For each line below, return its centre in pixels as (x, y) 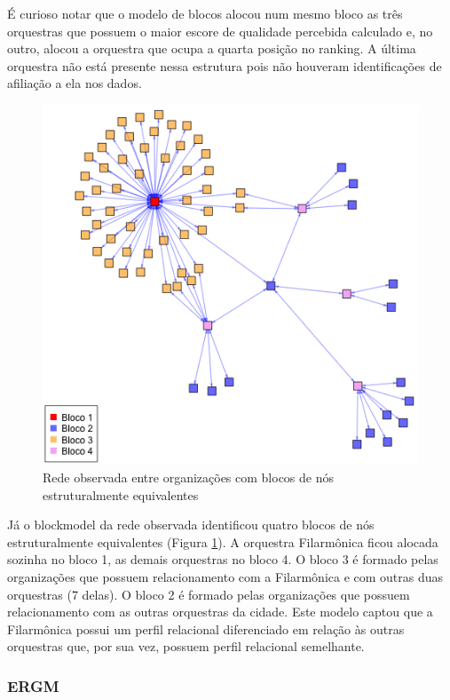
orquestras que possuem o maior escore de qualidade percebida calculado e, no (220, 31)
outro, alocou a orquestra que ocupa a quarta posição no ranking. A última (212, 48)
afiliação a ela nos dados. (75, 83)
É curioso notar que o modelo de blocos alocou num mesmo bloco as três (205, 13)
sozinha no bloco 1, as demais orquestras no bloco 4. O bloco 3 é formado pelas (223, 559)
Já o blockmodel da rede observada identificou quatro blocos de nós (191, 525)
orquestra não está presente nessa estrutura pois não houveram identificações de (225, 65)
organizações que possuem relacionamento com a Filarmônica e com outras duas (225, 577)
